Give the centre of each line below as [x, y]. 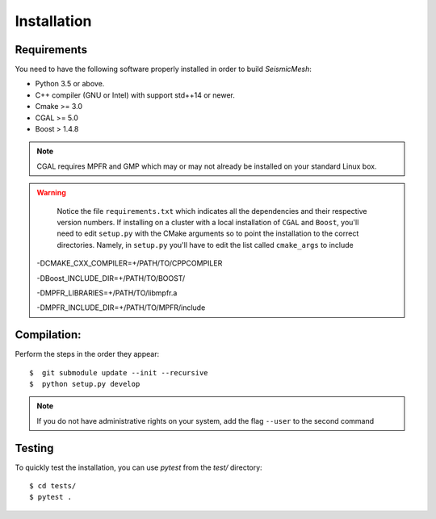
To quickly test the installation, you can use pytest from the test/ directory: [138, 467]
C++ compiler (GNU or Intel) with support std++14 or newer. [135, 95]
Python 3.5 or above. [70, 84]
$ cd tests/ [53, 486]
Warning [51, 193]
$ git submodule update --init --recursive [119, 373]
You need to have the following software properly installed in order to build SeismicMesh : [163, 69]
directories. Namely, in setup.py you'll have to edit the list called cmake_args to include [205, 245]
